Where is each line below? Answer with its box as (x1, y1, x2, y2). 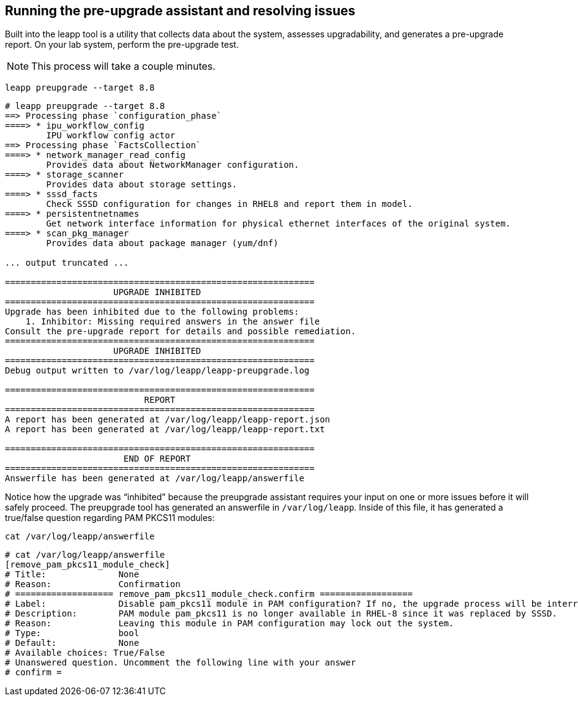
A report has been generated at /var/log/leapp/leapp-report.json (5, 414, 331, 425)
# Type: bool (5, 628, 140, 639)
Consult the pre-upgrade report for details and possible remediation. (5, 326, 356, 337)
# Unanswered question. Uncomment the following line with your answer (5, 658, 356, 668)
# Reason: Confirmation (5, 579, 181, 590)
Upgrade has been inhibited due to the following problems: (5, 307, 299, 317)
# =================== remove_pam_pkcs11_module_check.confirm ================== (5, 589, 413, 599)
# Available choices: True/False (5, 648, 165, 658)
